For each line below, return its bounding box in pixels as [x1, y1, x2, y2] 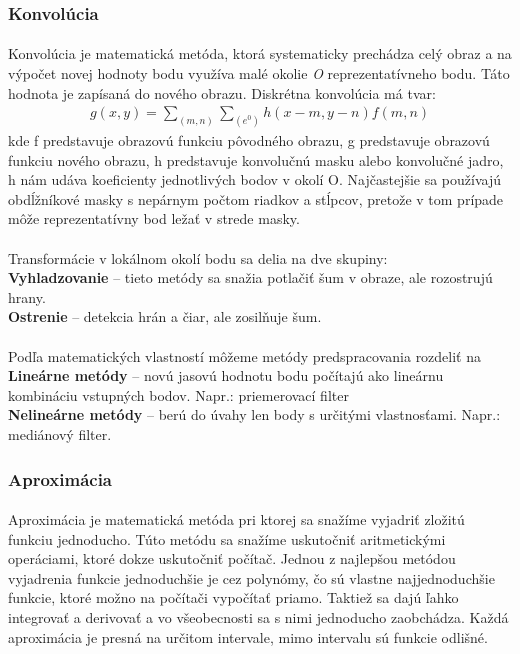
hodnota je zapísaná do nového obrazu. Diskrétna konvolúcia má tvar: [8, 82, 436, 103]
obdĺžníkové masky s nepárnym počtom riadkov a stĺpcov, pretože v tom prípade [8, 188, 504, 209]
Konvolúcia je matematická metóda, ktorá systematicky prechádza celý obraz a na [8, 43, 512, 64]
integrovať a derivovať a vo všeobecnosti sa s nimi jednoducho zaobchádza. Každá [8, 607, 509, 628]
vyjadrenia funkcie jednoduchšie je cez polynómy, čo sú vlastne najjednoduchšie [8, 567, 495, 588]
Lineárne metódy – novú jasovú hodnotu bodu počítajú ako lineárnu [8, 365, 444, 386]
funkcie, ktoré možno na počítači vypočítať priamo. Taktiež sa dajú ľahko [8, 587, 459, 608]
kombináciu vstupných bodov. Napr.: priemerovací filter [8, 384, 349, 405]
